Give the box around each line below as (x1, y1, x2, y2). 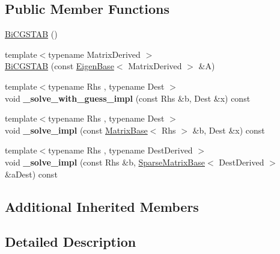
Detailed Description (5, 232, 136, 251)
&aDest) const (5, 167, 58, 180)
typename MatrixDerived (48, 48, 141, 60)
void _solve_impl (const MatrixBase (5, 123, 148, 136)
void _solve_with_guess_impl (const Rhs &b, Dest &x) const (5, 91, 251, 104)
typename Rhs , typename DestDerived (48, 144, 193, 156)
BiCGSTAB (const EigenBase (5, 60, 114, 72)
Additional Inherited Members (5, 197, 199, 215)
